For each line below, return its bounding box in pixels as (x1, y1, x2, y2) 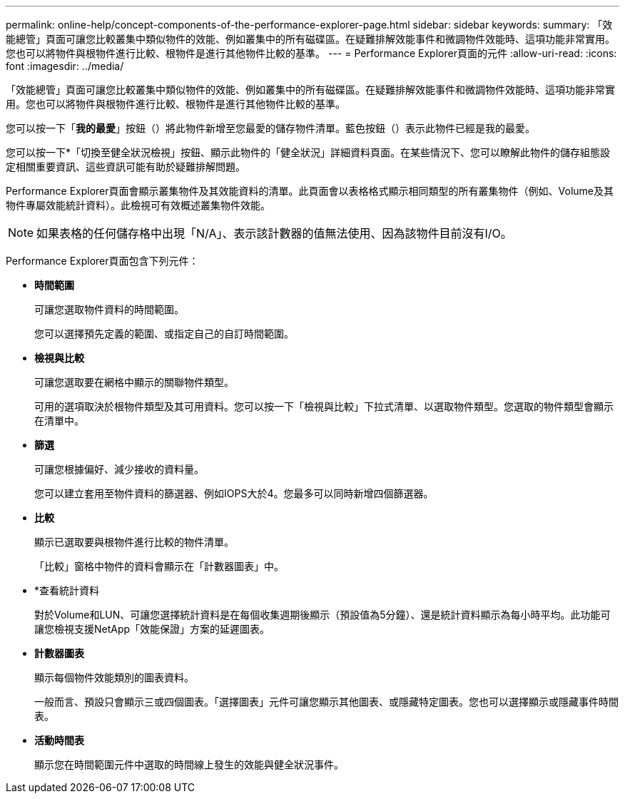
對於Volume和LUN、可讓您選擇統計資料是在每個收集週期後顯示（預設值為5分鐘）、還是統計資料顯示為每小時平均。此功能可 (34, 609, 611, 621)
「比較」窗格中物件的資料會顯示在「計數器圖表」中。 (34, 560, 284, 572)
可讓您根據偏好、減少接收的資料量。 (34, 463, 204, 475)
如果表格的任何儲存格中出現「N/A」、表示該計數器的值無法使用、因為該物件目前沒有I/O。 (36, 226, 512, 240)
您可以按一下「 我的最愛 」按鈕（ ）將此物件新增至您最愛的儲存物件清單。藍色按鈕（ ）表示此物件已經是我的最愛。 (6, 122, 535, 134)
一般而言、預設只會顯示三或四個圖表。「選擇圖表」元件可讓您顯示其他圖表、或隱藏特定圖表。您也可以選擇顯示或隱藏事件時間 (34, 696, 619, 708)
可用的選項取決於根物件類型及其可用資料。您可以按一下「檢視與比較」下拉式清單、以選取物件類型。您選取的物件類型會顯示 (34, 400, 614, 412)
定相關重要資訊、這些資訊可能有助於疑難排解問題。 (6, 161, 245, 173)
